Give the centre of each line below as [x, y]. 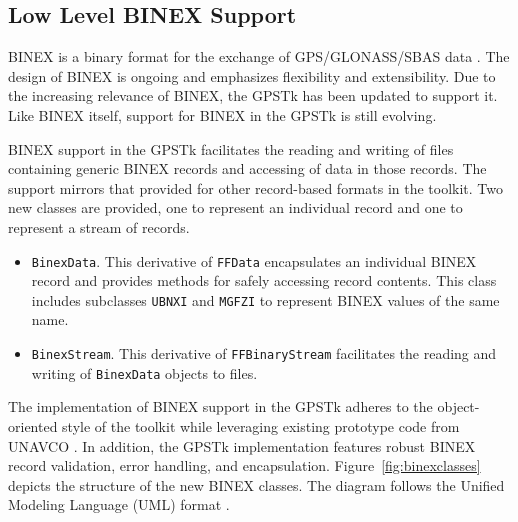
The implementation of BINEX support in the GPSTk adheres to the [220, 406]
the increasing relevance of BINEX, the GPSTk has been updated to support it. [253, 95]
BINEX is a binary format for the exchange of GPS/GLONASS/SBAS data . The [259, 56]
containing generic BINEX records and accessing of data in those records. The [247, 168]
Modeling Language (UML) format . [119, 504]
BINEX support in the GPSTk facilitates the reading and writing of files [231, 148]
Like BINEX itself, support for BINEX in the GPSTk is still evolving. [222, 114]
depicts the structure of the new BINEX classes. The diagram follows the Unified [256, 484]
